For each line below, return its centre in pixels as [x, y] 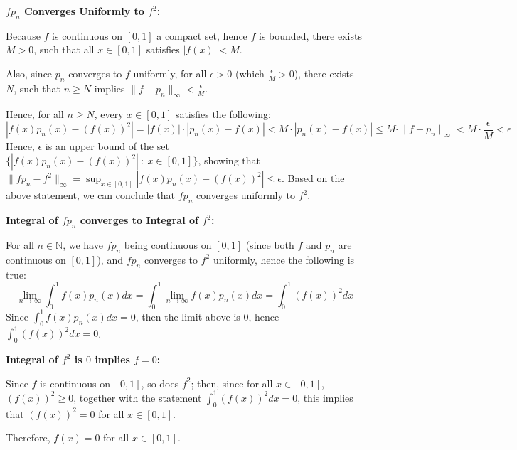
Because [23, 35]
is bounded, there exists [310, 35]
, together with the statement [138, 397]
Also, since [29, 73]
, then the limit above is [188, 316]
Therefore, [28, 438]
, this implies [325, 397]
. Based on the [313, 178]
